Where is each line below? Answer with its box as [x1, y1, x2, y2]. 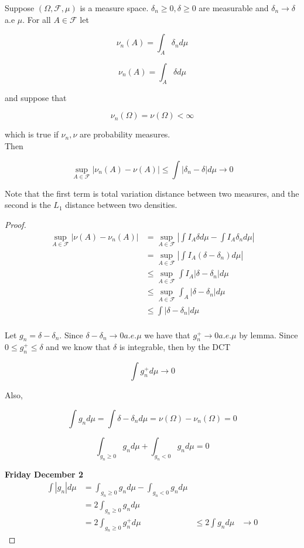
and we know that [46, 341, 111, 353]
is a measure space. [80, 2, 149, 14]
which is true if [5, 128, 59, 140]
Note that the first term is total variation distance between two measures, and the [5, 187, 299, 199]
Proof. [5, 218, 26, 230]
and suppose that [5, 91, 67, 103]
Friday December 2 [5, 468, 84, 480]
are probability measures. [79, 128, 170, 140]
